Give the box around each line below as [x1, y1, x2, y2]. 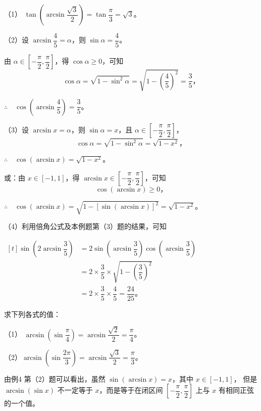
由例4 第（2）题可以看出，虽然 [4, 373, 106, 384]
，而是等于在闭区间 [99, 385, 163, 395]
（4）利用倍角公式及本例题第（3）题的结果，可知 [4, 221, 167, 232]
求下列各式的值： [4, 308, 61, 319]
